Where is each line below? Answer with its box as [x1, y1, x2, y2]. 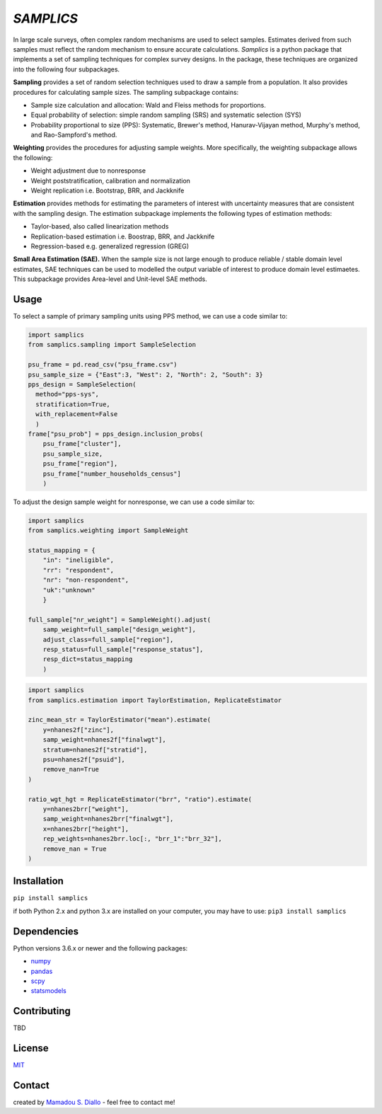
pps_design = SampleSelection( [28, 380, 137, 389]
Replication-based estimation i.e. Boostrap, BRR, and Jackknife [30, 232, 215, 241]
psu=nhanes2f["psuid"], [42, 756, 125, 764]
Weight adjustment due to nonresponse [30, 166, 146, 175]
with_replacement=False [35, 410, 118, 418]
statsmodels [30, 987, 66, 995]
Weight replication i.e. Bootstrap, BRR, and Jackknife [30, 186, 185, 195]
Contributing [13, 1005, 71, 1017]
